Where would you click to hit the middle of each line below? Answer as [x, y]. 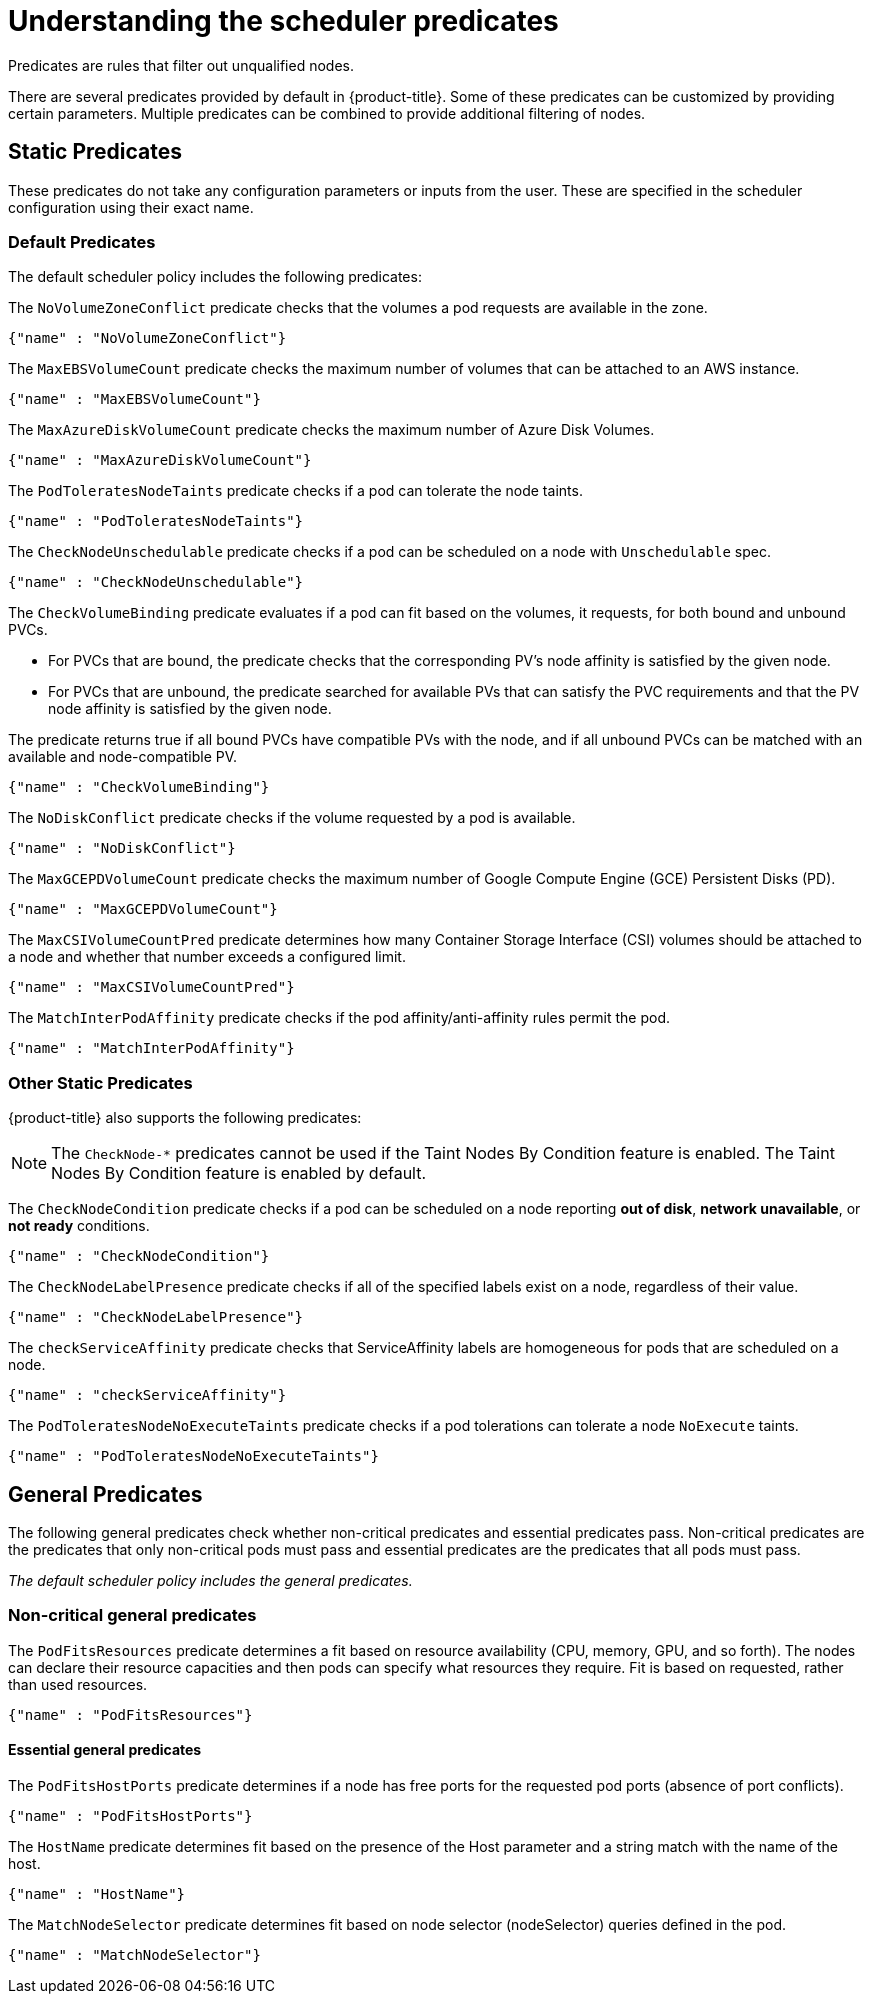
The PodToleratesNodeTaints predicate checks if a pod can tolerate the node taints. [295, 491]
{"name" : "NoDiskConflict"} [122, 848]
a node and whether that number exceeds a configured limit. [207, 957]
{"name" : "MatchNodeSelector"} [134, 1954]
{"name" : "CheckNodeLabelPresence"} [156, 1317]
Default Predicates [82, 241]
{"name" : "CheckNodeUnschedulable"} [156, 582]
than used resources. [78, 1684]
